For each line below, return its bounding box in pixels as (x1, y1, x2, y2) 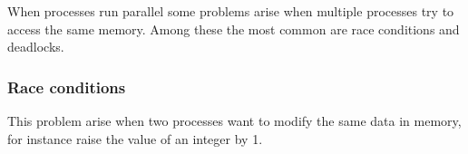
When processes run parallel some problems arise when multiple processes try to (7, 2, 454, 20)
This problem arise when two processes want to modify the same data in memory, (7, 111, 462, 130)
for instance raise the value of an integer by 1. (7, 129, 263, 148)
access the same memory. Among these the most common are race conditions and (7, 19, 460, 38)
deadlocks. (7, 37, 64, 56)
